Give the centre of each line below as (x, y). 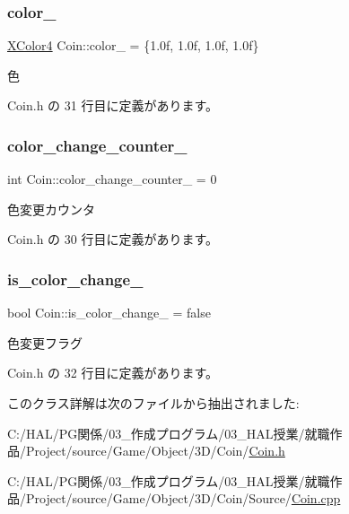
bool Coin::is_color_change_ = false (109, 313)
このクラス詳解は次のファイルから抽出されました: (153, 403)
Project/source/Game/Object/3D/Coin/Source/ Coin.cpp (183, 498)
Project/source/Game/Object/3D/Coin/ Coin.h (155, 451)
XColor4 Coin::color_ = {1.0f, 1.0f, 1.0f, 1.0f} (133, 45)
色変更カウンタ (51, 209)
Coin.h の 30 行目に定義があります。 (113, 239)
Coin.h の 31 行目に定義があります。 (113, 105)
